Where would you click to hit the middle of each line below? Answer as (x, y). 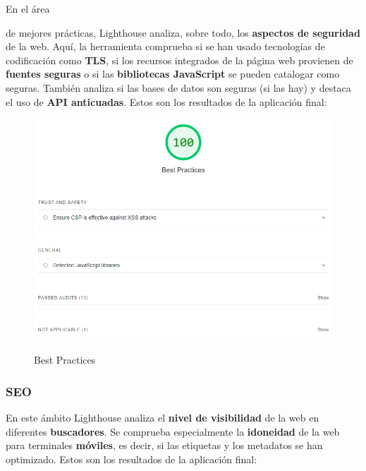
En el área (28, 8)
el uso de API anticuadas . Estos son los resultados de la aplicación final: (166, 101)
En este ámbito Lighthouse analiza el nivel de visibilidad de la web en (163, 418)
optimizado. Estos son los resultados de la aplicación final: (132, 459)
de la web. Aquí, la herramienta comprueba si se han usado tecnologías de (165, 46)
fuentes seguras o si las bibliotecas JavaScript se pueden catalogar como (173, 74)
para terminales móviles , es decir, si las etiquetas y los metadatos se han (164, 445)
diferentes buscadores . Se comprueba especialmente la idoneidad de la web (173, 431)
